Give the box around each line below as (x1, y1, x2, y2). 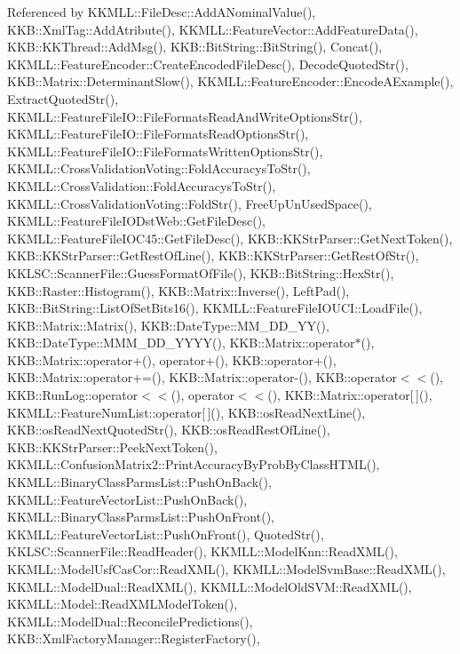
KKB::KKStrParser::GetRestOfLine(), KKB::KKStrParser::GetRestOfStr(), (7, 246, 419, 265)
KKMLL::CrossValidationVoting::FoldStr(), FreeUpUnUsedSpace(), (7, 194, 372, 212)
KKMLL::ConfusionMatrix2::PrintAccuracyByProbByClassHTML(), (7, 455, 380, 474)
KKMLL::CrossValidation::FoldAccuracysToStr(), (7, 176, 276, 195)
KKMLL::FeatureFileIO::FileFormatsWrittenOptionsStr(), (7, 141, 323, 160)
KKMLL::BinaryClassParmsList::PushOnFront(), (7, 507, 274, 526)
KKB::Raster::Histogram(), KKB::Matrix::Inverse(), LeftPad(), (7, 281, 350, 299)
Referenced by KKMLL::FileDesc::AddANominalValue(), (7, 3, 316, 20)
